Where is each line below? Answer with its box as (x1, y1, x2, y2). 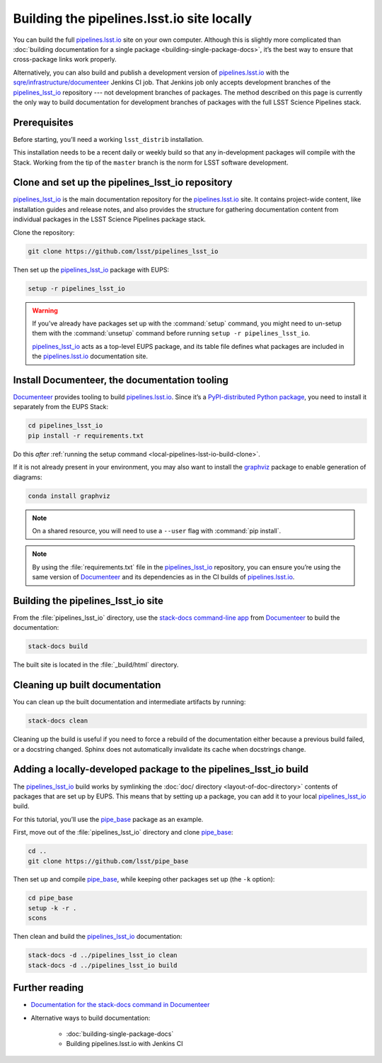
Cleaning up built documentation (13, 679, 161, 691)
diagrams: (13, 472, 42, 482)
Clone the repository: (13, 228, 75, 237)
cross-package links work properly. (13, 55, 117, 64)
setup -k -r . (28, 904, 77, 912)
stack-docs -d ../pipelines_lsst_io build (28, 961, 178, 969)
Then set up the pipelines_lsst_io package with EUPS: (13, 265, 170, 274)
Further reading (13, 982, 84, 994)
